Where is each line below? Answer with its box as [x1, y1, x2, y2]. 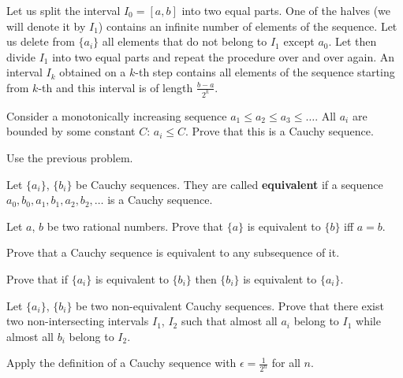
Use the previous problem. [6, 150, 133, 166]
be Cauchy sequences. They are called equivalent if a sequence [76, 176, 383, 192]
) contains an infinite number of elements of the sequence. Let [98, 17, 397, 34]
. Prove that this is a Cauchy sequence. [185, 123, 374, 139]
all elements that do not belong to [102, 33, 267, 50]
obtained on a [59, 64, 126, 80]
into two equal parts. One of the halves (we [181, 2, 391, 18]
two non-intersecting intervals [6, 313, 149, 329]
